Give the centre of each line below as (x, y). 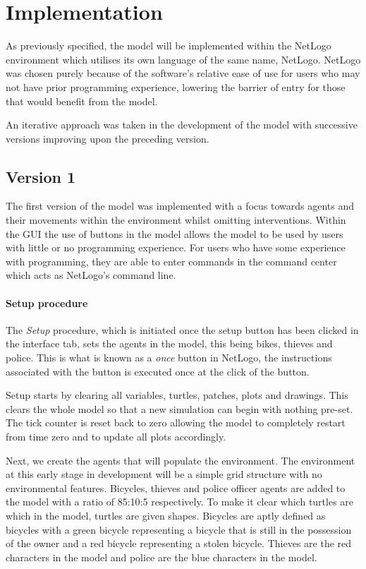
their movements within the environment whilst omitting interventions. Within (176, 220)
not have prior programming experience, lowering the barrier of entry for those (176, 86)
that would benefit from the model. (82, 101)
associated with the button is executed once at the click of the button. (158, 371)
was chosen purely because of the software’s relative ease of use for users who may (183, 73)
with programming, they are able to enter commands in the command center (171, 261)
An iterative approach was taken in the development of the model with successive (182, 125)
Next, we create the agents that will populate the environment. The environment (181, 460)
